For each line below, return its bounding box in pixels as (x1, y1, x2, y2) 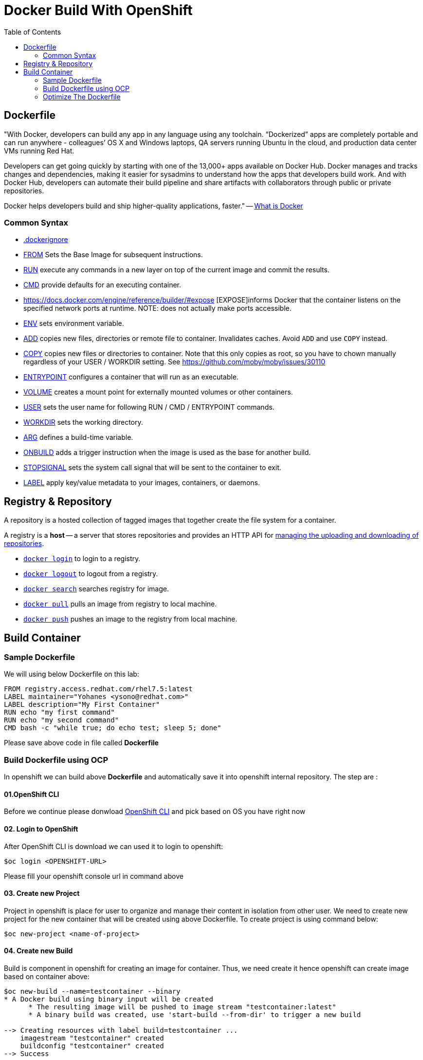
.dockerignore (23, 235, 68, 244)
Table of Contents (4, 27, 61, 36)
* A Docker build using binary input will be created (4, 995, 213, 1003)
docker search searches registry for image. (23, 585, 169, 593)
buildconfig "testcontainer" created (20, 1042, 164, 1050)
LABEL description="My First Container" (4, 700, 160, 709)
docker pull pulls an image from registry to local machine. (23, 600, 217, 608)
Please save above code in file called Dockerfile (4, 738, 159, 747)
